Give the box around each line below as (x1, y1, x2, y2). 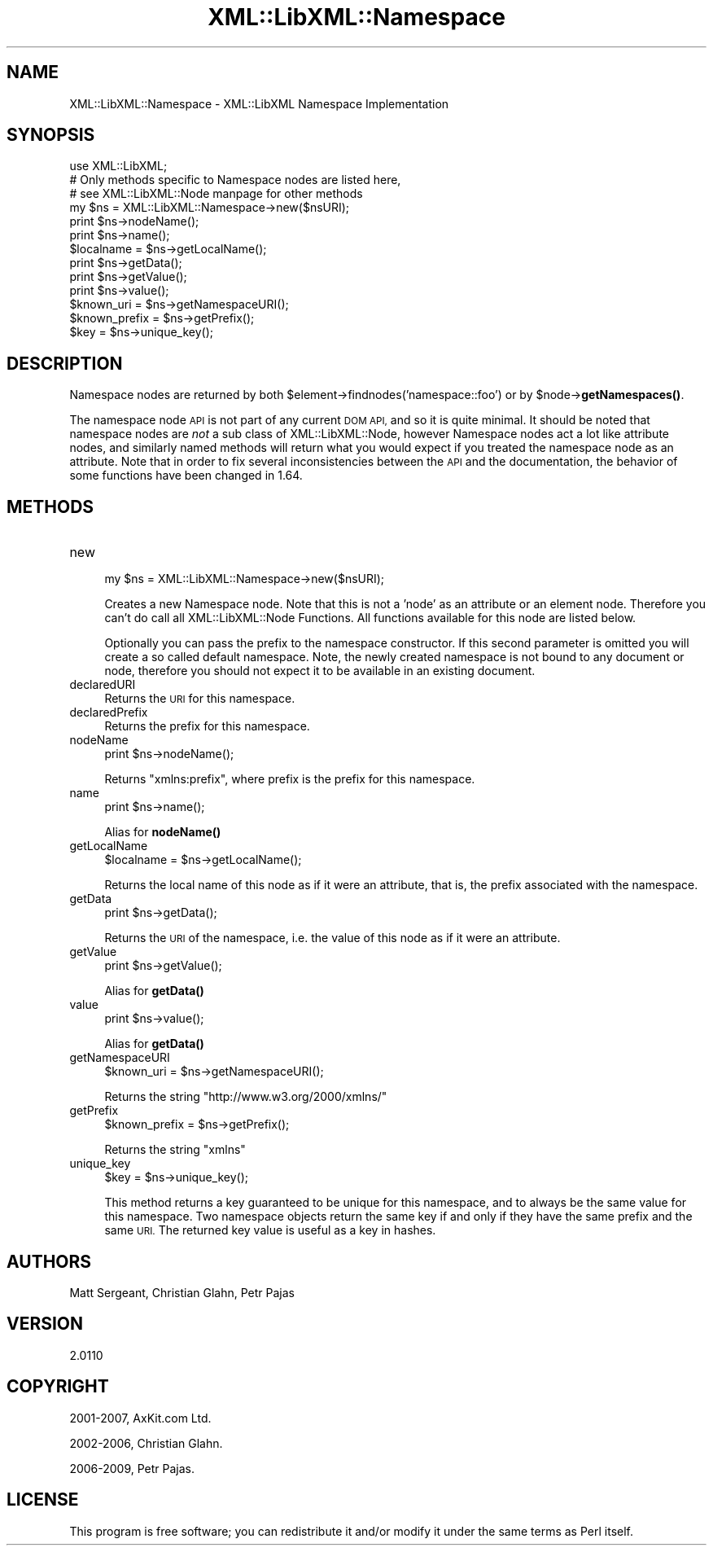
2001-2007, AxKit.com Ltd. (69, 1410, 212, 1425)
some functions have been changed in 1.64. (69, 468, 303, 483)
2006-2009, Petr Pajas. (69, 1461, 195, 1475)
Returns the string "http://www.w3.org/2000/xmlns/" (104, 1089, 387, 1104)
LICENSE (7, 1489, 79, 1510)
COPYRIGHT (7, 1376, 109, 1397)
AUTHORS (7, 1251, 92, 1272)
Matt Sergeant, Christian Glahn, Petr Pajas (69, 1285, 295, 1300)
